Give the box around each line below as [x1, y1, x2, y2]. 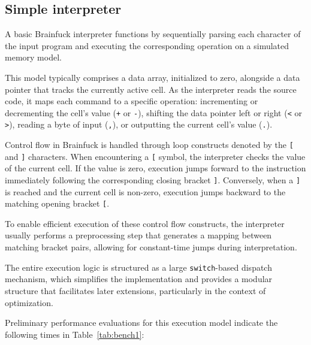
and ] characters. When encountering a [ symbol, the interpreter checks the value [5, 150, 306, 162]
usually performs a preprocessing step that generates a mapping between [5, 229, 272, 241]
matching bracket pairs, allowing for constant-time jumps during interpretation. [5, 241, 297, 253]
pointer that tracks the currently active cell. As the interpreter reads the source [5, 83, 297, 95]
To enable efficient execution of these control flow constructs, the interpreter [5, 217, 285, 229]
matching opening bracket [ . [5, 197, 110, 210]
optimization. [5, 296, 53, 308]
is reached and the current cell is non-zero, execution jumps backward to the [5, 185, 286, 198]
